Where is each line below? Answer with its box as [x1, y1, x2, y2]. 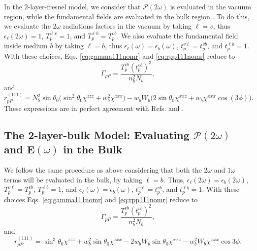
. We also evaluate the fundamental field [117, 30, 238, 40]
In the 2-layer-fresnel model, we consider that [4, 1, 141, 11]
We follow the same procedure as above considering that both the [4, 164, 202, 175]
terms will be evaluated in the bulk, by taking [4, 174, 142, 184]
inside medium [4, 40, 48, 51]
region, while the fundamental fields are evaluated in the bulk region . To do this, [4, 11, 250, 21]
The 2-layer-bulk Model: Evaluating [4, 127, 190, 142]
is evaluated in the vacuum [170, 1, 251, 11]
